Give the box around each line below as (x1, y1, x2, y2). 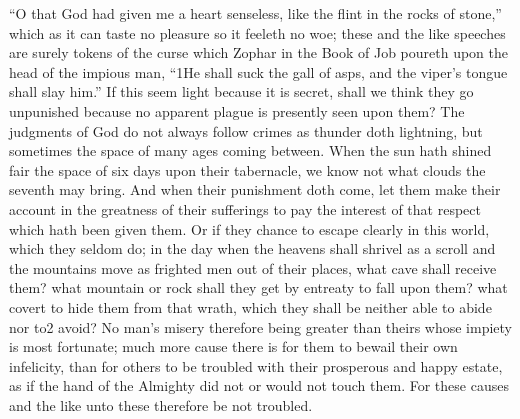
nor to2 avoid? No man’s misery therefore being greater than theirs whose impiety (9, 316, 513, 337)
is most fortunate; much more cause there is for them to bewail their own (9, 336, 458, 357)
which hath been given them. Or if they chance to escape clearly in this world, (9, 218, 490, 239)
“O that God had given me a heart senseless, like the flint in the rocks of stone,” (9, 3, 502, 23)
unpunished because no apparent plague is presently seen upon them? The (9, 100, 465, 121)
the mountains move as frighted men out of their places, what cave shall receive (9, 257, 497, 278)
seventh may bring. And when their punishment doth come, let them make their (9, 179, 501, 200)
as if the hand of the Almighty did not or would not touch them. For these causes (9, 375, 509, 396)
